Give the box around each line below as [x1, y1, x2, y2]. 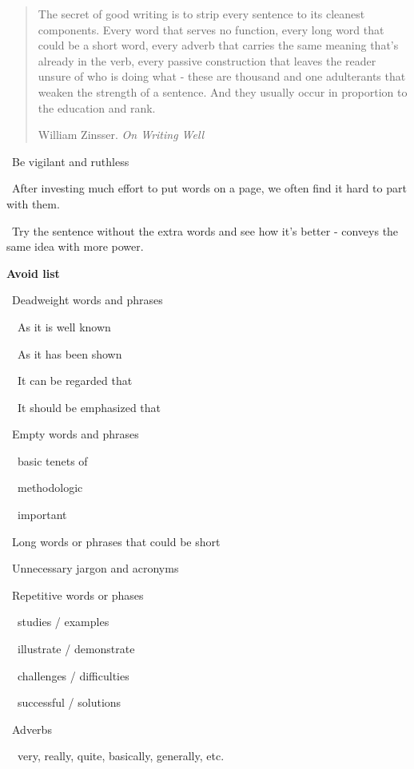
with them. [6, 195, 60, 212]
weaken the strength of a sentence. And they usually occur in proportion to [38, 83, 408, 100]
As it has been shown [17, 345, 122, 362]
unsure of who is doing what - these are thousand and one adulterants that [38, 68, 406, 85]
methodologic [17, 479, 83, 496]
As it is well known [17, 318, 111, 335]
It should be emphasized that [17, 398, 161, 415]
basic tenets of [17, 452, 88, 469]
